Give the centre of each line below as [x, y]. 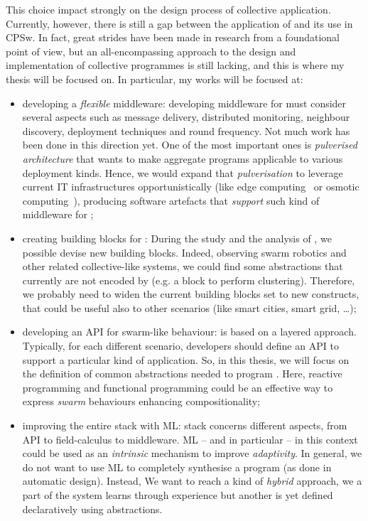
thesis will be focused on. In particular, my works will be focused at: [155, 79]
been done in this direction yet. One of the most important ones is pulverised [190, 145]
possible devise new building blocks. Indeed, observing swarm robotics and [184, 252]
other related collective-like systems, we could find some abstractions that [183, 266]
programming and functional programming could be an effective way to [178, 387]
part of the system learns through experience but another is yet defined [178, 495]
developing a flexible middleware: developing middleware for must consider [184, 103]
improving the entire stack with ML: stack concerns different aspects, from [185, 425]
